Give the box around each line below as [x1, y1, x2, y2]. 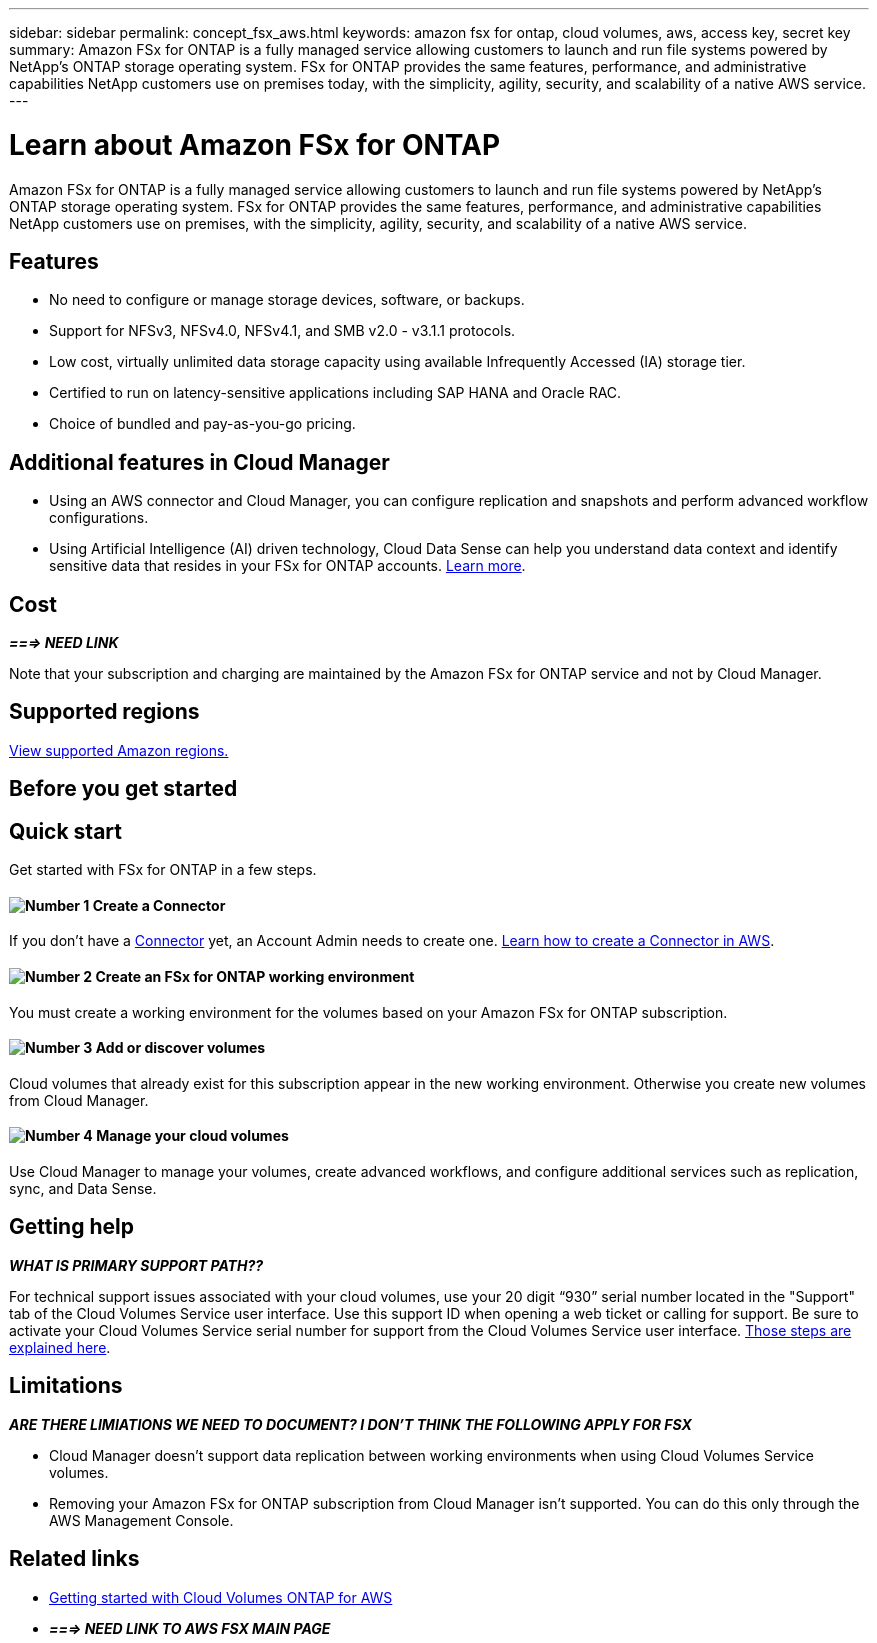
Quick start [9, 818, 122, 844]
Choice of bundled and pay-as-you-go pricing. [49, 415, 356, 433]
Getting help [9, 1214, 134, 1240]
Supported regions [9, 699, 200, 725]
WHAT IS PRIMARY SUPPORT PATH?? [9, 1256, 264, 1274]
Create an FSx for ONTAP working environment [95, 967, 415, 985]
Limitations [9, 1373, 123, 1399]
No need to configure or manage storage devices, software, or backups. [49, 291, 525, 309]
